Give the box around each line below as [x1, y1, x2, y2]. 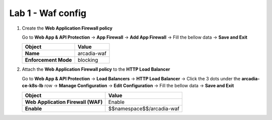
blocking [77, 57, 98, 64]
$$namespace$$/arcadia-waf [108, 105, 180, 112]
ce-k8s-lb [22, 83, 44, 89]
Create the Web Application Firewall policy [22, 25, 113, 31]
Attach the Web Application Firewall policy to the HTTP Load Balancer [22, 66, 170, 72]
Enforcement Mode [25, 57, 73, 64]
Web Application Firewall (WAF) [25, 98, 103, 105]
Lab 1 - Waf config [9, 8, 87, 19]
